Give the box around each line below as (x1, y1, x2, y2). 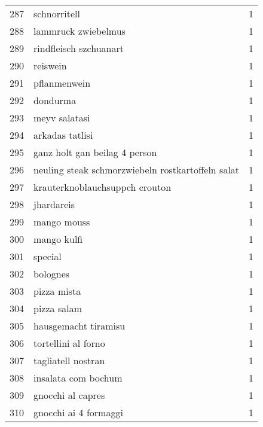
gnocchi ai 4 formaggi (33, 405, 123, 419)
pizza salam (33, 301, 82, 315)
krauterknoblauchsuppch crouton (33, 180, 172, 194)
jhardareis (33, 197, 75, 211)
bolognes (33, 267, 70, 280)
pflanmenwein (33, 76, 91, 90)
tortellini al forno (33, 336, 105, 350)
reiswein (33, 59, 67, 72)
